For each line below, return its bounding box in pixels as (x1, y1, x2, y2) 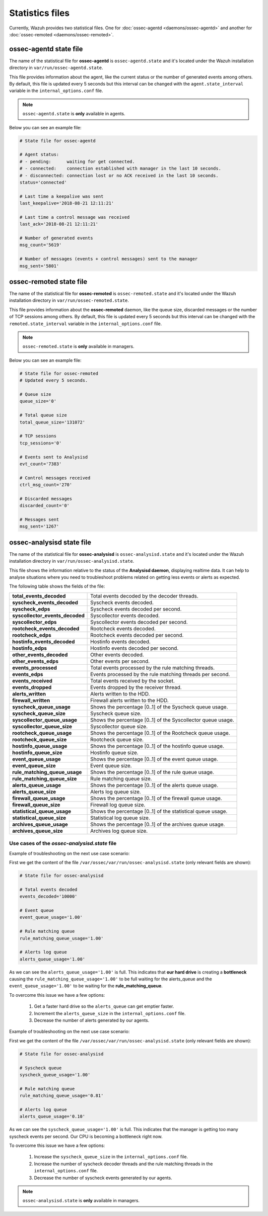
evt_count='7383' (19, 461, 62, 467)
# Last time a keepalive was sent (19, 193, 104, 199)
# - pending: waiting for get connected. (19, 159, 135, 164)
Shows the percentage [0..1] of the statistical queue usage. (90, 808, 228, 815)
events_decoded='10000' (19, 894, 78, 899)
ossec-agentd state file (9, 45, 83, 53)
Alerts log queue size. (90, 788, 141, 795)
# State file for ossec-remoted (19, 370, 99, 376)
